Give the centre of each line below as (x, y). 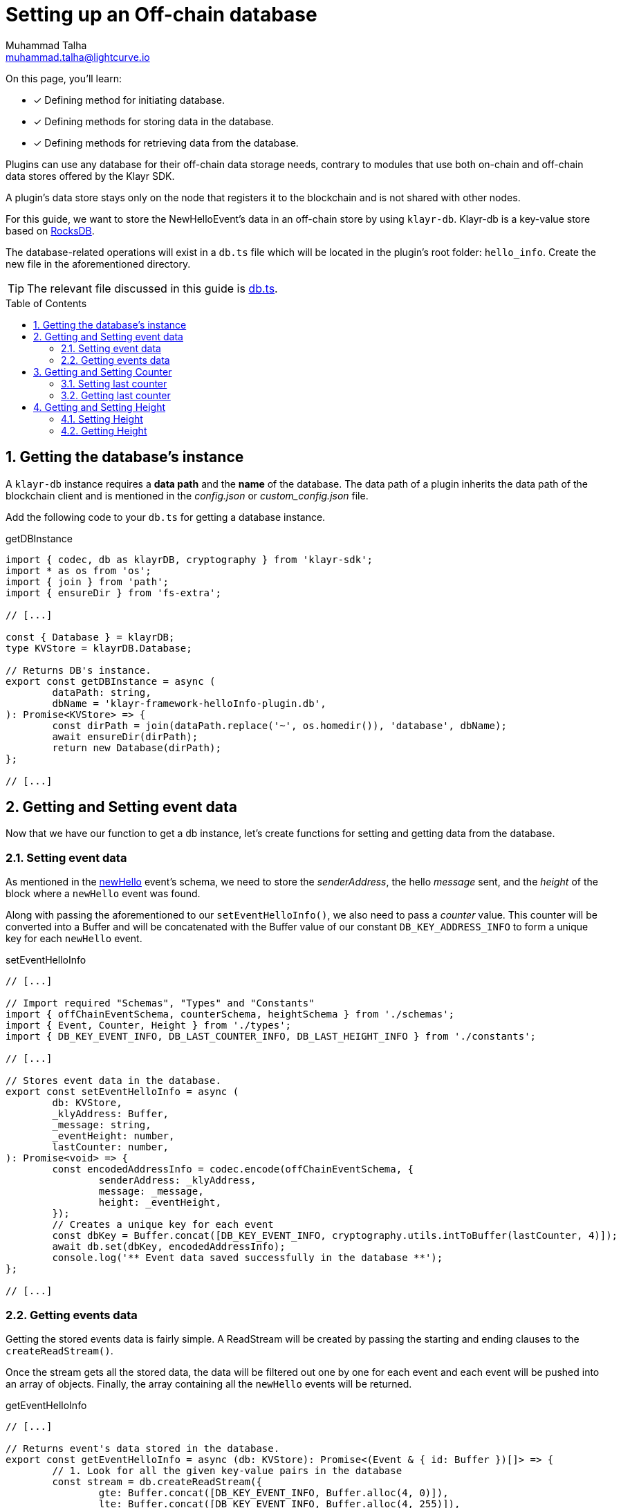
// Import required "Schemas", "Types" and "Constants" (160, 1003)
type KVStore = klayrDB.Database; (99, 648)
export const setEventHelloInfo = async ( (122, 1092)
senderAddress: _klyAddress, (177, 1180)
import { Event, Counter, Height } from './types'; (149, 1026)
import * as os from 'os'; (78, 570)
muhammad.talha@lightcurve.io (78, 57)
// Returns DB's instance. (78, 670)
